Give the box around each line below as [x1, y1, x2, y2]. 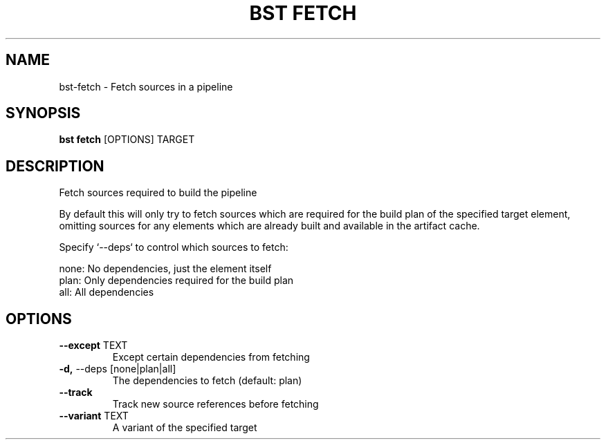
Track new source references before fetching [112, 398, 319, 410]
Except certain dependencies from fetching [112, 351, 310, 363]
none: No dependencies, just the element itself [59, 263, 272, 275]
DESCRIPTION [6, 157, 104, 175]
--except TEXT [59, 339, 128, 352]
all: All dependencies [59, 286, 154, 299]
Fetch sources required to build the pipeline [59, 187, 257, 199]
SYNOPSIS [6, 104, 81, 122]
